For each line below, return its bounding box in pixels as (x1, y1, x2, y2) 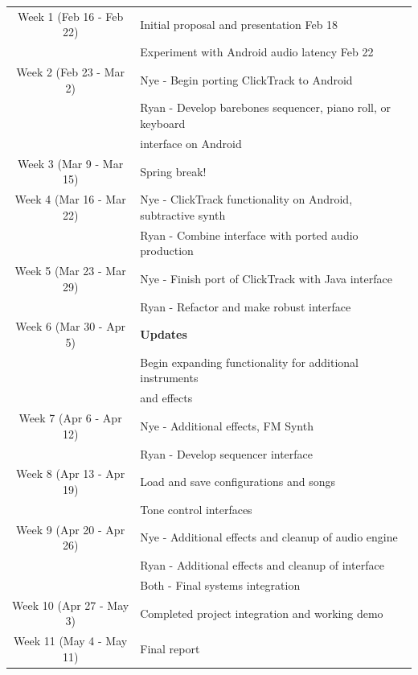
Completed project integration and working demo (140, 604, 383, 621)
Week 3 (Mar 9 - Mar (18, 154, 124, 171)
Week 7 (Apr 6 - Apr (18, 410, 122, 426)
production (140, 242, 194, 259)
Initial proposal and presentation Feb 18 (140, 15, 338, 32)
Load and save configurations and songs (140, 473, 336, 490)
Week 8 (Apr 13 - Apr (16, 465, 125, 482)
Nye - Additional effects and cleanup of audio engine (140, 529, 398, 545)
